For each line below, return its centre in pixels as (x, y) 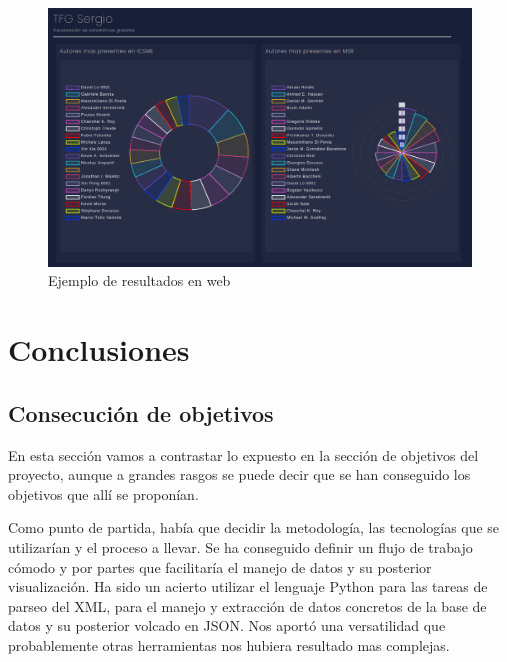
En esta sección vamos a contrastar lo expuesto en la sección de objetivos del (243, 454)
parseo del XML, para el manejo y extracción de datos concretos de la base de (247, 605)
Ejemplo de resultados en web (139, 280)
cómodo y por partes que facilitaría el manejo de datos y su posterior (220, 566)
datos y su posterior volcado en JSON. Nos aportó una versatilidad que (227, 625)
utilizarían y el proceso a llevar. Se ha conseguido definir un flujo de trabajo (240, 546)
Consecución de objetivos (141, 412)
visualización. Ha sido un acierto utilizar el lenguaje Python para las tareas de (248, 586)
